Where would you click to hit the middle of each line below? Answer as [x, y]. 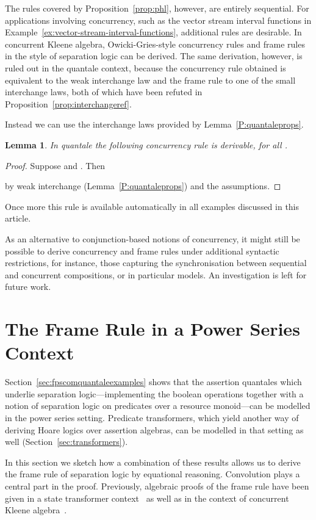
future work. [28, 287]
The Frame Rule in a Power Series [153, 329]
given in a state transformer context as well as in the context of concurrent [147, 498]
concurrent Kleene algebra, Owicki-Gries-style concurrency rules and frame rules [155, 44]
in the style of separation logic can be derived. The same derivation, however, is [154, 56]
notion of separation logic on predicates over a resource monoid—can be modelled [158, 406]
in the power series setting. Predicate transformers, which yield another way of [152, 417]
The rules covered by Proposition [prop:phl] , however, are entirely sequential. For [157, 8]
